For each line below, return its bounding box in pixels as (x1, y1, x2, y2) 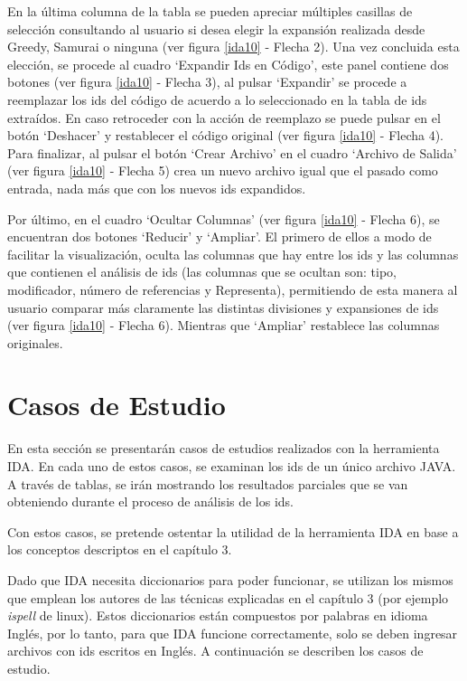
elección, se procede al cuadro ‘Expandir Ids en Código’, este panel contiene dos (7, 54, 449, 73)
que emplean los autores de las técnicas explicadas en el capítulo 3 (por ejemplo (7, 588, 449, 607)
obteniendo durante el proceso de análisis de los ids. (7, 492, 294, 511)
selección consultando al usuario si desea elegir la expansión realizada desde (7, 19, 425, 38)
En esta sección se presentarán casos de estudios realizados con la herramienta (7, 439, 440, 458)
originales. (7, 333, 63, 352)
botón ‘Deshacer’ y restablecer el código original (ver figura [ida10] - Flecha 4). (7, 126, 444, 145)
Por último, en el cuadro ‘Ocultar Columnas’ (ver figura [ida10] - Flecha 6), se (7, 209, 440, 228)
